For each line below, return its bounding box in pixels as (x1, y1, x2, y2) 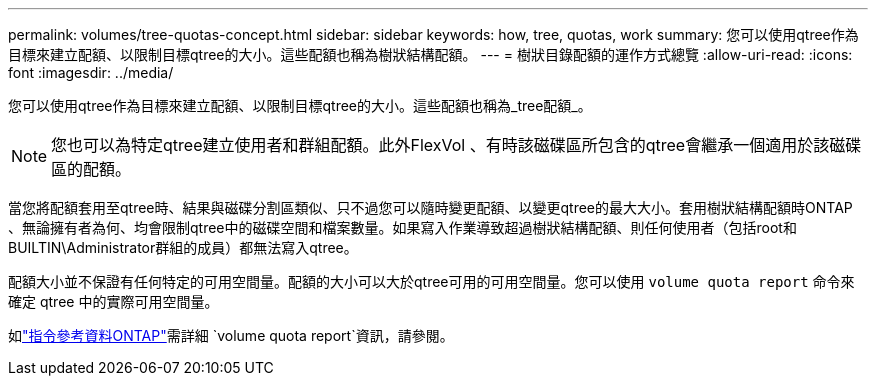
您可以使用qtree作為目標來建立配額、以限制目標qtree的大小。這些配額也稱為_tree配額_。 (8, 97, 592, 114)
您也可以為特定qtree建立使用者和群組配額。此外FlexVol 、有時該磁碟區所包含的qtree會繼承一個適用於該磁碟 (51, 135, 862, 155)
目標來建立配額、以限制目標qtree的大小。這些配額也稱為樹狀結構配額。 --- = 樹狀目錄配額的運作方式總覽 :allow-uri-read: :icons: (8, 46, 853, 63)
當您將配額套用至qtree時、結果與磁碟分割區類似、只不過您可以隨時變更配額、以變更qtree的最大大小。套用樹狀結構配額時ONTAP (8, 199, 853, 216)
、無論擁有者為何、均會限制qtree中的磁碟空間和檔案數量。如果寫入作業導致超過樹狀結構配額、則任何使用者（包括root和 (8, 219, 797, 236)
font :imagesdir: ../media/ (8, 64, 174, 81)
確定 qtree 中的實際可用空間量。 (8, 293, 219, 310)
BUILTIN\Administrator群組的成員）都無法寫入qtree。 (8, 239, 358, 256)
